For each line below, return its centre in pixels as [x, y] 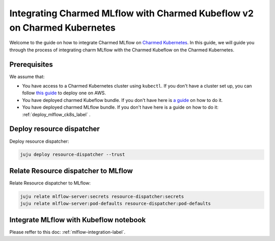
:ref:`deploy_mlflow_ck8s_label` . [57, 114]
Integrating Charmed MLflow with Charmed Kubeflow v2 [132, 13]
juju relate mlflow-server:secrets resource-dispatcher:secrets [102, 196]
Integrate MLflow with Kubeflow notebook [78, 220]
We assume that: [27, 76]
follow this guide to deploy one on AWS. [64, 93]
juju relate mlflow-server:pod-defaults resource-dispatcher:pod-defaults [116, 204]
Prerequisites [31, 64]
